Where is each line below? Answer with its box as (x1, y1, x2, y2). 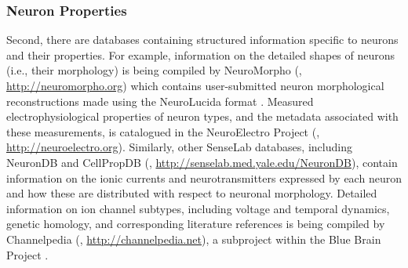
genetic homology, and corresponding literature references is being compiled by (6, 215, 385, 232)
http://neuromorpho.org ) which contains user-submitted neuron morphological (6, 78, 384, 93)
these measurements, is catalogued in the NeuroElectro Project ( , (6, 123, 320, 139)
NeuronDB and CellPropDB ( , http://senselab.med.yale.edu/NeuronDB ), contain (6, 154, 398, 170)
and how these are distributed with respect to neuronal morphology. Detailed (6, 185, 377, 201)
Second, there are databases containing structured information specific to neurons (6, 31, 399, 48)
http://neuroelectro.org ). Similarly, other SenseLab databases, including (6, 139, 352, 155)
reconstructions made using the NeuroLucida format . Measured (6, 92, 314, 109)
